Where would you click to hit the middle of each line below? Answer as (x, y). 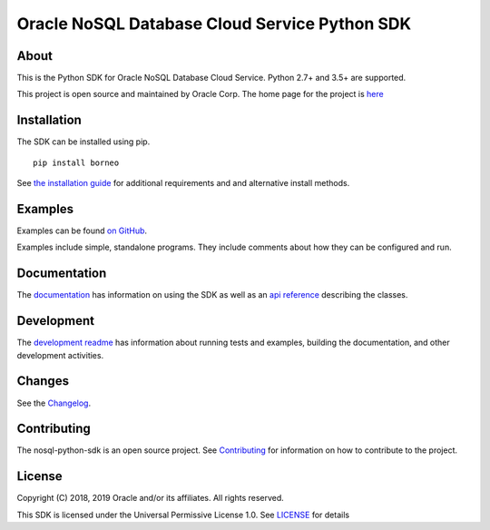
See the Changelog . (54, 403)
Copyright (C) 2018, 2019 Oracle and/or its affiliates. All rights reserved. (151, 498)
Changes (43, 381)
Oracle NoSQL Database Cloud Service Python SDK (214, 24)
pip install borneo (76, 162)
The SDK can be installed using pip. (83, 142)
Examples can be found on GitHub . (82, 231)
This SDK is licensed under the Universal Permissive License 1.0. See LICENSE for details (183, 515)
